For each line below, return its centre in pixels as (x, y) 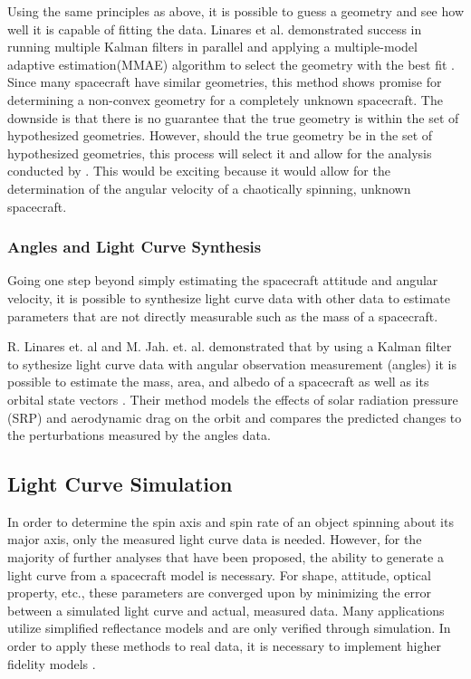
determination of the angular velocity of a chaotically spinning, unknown (209, 188)
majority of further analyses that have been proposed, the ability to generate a (226, 557)
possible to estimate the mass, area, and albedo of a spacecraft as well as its (218, 382)
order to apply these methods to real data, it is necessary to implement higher (224, 646)
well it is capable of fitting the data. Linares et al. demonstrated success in (215, 29)
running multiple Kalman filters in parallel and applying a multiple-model (212, 47)
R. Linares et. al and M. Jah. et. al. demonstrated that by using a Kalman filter (230, 346)
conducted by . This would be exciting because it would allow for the (199, 171)
